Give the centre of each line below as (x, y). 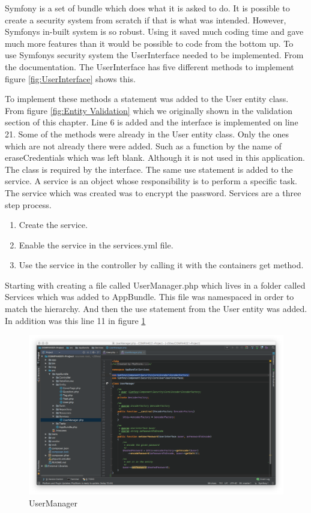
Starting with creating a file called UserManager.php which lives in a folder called (155, 285)
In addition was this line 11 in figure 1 (75, 320)
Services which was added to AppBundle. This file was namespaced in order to (149, 297)
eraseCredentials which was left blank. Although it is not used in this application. (155, 157)
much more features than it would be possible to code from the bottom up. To (149, 43)
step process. (28, 204)
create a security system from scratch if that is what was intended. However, (146, 19)
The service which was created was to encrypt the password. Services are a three (153, 192)
